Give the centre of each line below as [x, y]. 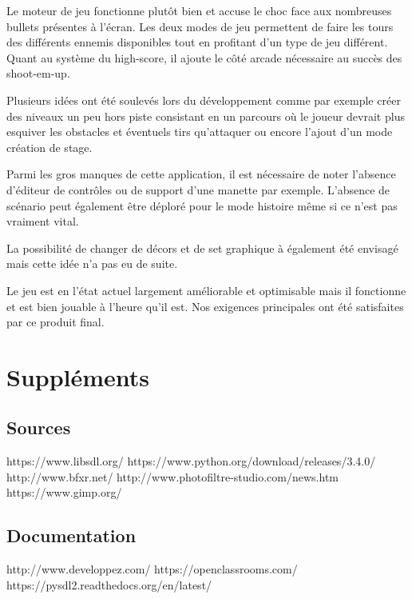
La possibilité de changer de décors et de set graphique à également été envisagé [202, 248]
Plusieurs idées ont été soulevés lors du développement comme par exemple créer [204, 100]
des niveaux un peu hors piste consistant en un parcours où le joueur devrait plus [206, 116]
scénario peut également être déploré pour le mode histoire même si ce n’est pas [202, 205]
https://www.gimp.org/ [64, 492]
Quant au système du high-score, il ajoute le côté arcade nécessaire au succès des [204, 57]
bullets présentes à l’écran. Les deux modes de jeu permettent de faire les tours [200, 26]
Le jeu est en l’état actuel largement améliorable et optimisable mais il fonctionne [206, 290]
